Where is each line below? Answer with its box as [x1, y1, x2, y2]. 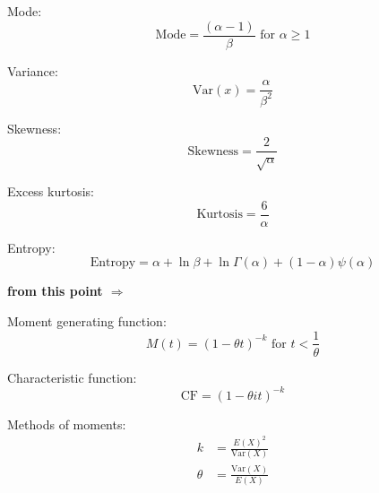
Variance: [7, 61, 58, 80]
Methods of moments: [7, 414, 126, 433]
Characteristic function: [7, 368, 137, 386]
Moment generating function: [7, 311, 167, 330]
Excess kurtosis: [7, 182, 94, 201]
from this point [7, 281, 103, 300]
